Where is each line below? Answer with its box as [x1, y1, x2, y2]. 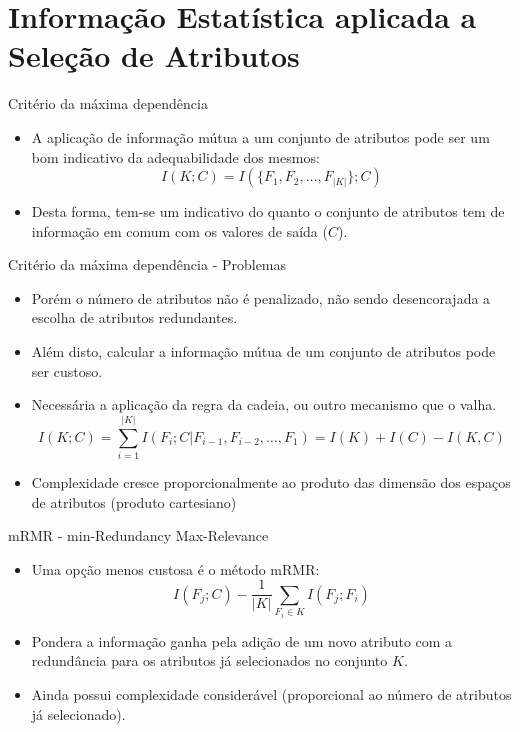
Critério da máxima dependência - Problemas [8, 254, 287, 275]
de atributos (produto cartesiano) [31, 491, 237, 512]
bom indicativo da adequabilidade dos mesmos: [31, 146, 320, 167]
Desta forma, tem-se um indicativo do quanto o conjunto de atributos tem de [31, 201, 505, 222]
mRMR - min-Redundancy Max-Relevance [8, 525, 269, 546]
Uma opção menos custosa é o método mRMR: [31, 558, 320, 579]
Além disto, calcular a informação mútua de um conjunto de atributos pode [31, 341, 496, 362]
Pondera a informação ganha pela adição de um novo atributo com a [31, 630, 453, 651]
